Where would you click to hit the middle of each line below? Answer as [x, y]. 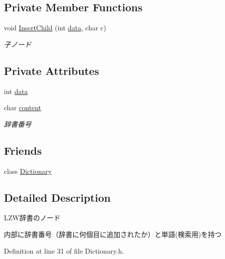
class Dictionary [28, 171]
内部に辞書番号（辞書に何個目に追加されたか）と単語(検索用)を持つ [113, 234]
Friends [23, 150]
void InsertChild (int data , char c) [55, 28]
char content [22, 107]
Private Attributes [52, 70]
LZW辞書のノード [32, 218]
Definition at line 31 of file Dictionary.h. [64, 250]
